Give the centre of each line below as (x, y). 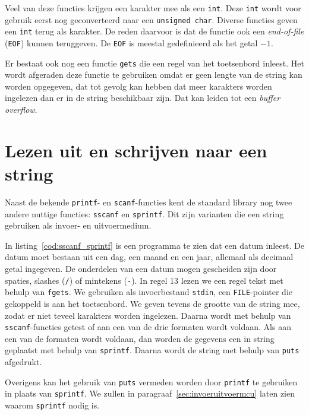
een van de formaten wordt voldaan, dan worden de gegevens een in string (140, 338)
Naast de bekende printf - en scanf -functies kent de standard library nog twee (149, 202)
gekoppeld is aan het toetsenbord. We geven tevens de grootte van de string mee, (152, 303)
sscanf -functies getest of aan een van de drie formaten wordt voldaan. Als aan (148, 327)
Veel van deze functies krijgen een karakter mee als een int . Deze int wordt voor (153, 8)
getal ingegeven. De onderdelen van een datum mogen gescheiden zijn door (141, 269)
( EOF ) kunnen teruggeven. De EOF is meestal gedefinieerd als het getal (131, 42)
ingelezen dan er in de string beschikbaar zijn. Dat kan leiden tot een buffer (143, 98)
